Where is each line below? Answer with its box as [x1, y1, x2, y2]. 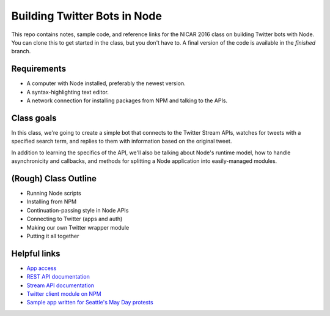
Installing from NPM [26, 198, 76, 205]
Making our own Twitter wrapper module [26, 224, 130, 231]
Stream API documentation [26, 282, 95, 289]
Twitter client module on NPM [26, 290, 101, 298]
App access [26, 264, 57, 272]
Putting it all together [26, 232, 79, 239]
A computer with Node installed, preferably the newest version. [26, 80, 186, 87]
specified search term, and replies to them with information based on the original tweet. [11, 138, 232, 145]
